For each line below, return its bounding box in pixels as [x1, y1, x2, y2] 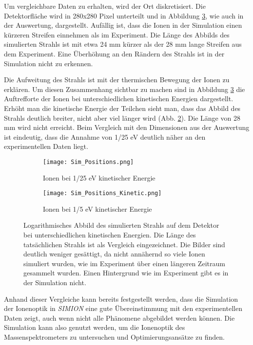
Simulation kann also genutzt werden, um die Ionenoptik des [4, 322, 185, 332]
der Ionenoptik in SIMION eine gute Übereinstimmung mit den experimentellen [4, 303, 242, 313]
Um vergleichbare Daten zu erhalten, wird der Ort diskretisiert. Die [4, 1, 206, 11]
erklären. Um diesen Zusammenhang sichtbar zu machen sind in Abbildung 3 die [4, 84, 245, 94]
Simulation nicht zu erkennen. [4, 58, 93, 68]
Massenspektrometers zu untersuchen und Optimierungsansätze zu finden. [4, 331, 225, 342]
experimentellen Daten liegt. [4, 141, 88, 151]
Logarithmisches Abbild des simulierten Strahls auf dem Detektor [23, 220, 219, 230]
